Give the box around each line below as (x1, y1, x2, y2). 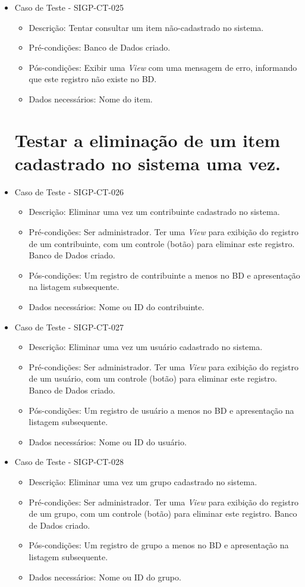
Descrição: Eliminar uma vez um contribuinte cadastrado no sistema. (29, 205, 280, 218)
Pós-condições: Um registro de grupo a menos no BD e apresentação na (29, 539, 289, 551)
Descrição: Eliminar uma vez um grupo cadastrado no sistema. (29, 475, 257, 488)
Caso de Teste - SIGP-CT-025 (14, 1, 124, 13)
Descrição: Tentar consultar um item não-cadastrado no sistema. (29, 21, 264, 33)
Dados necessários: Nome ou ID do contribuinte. (29, 301, 205, 313)
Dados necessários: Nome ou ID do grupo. (29, 570, 181, 583)
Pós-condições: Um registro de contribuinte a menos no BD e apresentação (29, 268, 300, 281)
